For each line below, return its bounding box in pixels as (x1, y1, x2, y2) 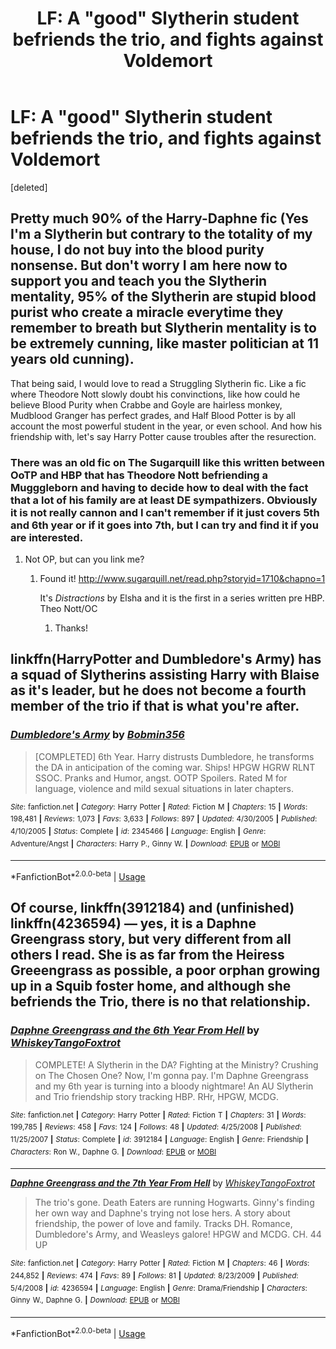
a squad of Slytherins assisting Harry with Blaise (10, 667, 320, 684)
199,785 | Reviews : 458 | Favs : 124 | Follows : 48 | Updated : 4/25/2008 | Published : (10, 1122, 302, 1132)
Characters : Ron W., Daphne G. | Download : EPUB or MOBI (10, 1147, 217, 1157)
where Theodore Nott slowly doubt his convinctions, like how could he (10, 388, 301, 400)
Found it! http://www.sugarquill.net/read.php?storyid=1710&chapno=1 (39, 573, 326, 585)
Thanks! (54, 622, 88, 634)
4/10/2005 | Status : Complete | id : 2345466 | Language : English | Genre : (10, 827, 267, 837)
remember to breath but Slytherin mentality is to (10, 320, 317, 337)
